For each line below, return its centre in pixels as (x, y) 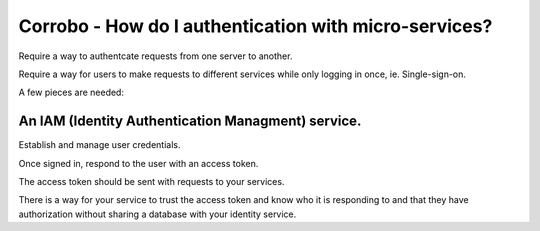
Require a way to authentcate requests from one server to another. (155, 56)
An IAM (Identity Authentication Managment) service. (190, 121)
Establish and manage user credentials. (99, 145)
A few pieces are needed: (71, 92)
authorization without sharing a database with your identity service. (157, 214)
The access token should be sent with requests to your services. (151, 182)
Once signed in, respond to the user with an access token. (138, 163)
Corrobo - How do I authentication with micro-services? (255, 26)
